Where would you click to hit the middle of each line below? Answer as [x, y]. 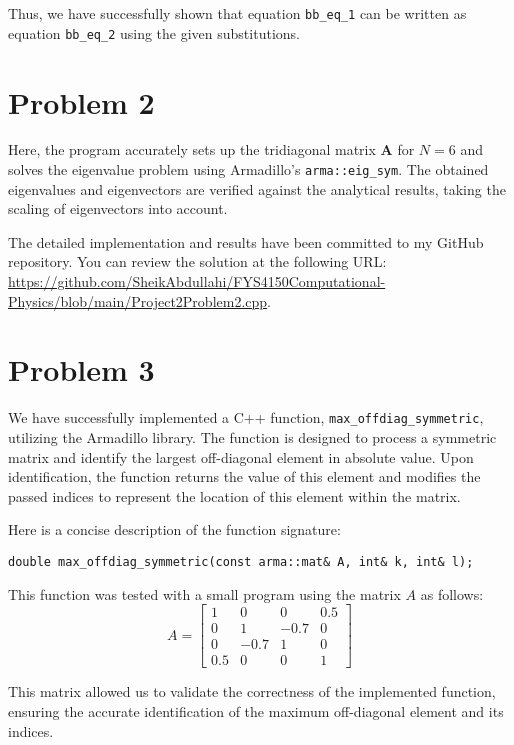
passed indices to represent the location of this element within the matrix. [234, 495]
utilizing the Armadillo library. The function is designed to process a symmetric [252, 437]
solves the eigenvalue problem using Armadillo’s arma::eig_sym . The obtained [248, 169]
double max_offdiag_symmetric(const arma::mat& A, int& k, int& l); [241, 562]
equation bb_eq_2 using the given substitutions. [154, 32]
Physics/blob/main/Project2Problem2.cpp [138, 300]
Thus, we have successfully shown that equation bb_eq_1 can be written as [237, 13]
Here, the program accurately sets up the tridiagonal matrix [192, 149]
